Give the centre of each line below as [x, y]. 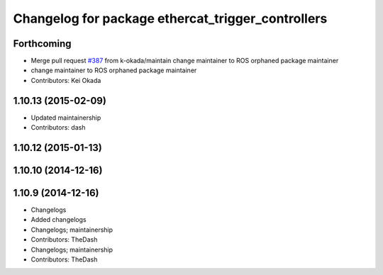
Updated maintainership [66, 118]
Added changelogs [59, 220]
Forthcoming [42, 44]
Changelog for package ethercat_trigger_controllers [170, 18]
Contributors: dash [58, 128]
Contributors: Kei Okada [66, 80]
